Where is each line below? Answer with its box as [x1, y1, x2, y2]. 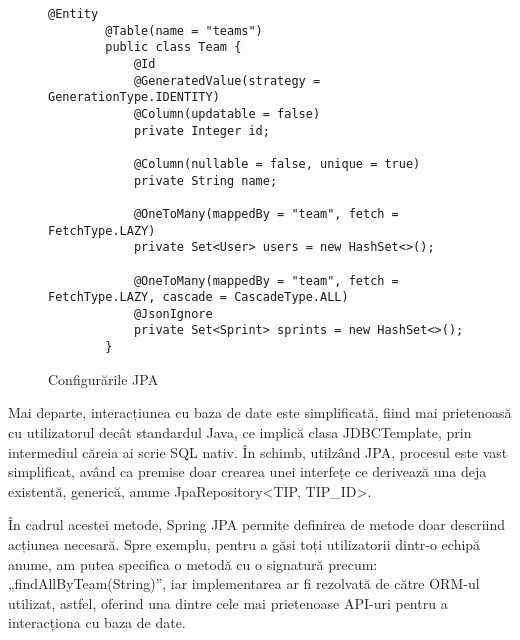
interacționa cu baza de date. [8, 612, 186, 633]
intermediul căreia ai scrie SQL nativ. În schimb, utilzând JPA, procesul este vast [8, 441, 508, 462]
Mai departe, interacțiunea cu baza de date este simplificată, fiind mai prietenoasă [8, 402, 512, 423]
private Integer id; [133, 123, 270, 138]
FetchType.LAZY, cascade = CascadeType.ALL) [48, 290, 349, 305]
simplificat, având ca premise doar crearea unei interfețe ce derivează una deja [8, 461, 487, 482]
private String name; [133, 173, 278, 188]
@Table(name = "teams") [105, 23, 263, 38]
